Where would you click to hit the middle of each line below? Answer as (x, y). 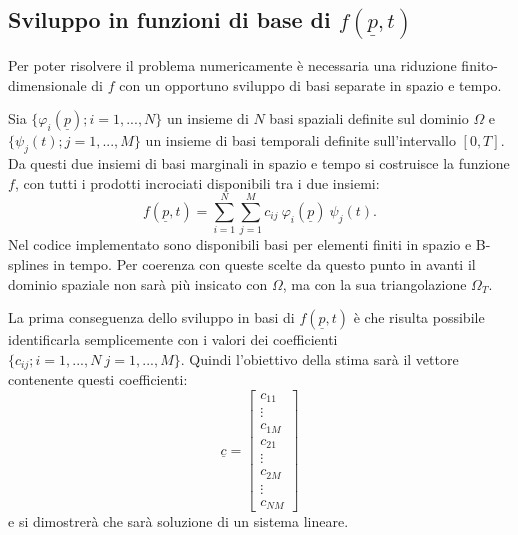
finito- (479, 65)
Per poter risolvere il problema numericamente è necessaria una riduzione (232, 65)
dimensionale (47, 84)
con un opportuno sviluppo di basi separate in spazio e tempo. (310, 84)
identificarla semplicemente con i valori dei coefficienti (173, 339)
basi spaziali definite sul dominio (369, 118)
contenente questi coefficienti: (98, 379)
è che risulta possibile (419, 317)
